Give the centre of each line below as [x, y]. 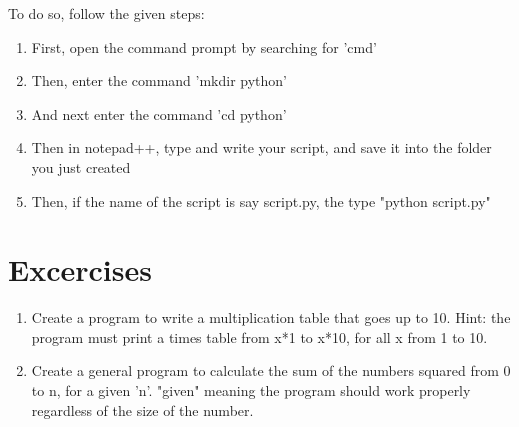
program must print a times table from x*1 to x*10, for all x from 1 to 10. [259, 336]
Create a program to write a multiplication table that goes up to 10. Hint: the [271, 317]
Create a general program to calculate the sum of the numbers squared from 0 [271, 370]
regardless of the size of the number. [142, 409]
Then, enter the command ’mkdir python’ [159, 80]
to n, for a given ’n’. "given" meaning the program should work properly [251, 390]
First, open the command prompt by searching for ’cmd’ [204, 46]
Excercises [80, 269]
